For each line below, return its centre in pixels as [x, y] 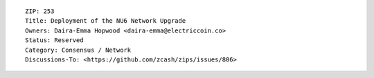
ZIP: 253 [40, 11]
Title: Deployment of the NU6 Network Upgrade [106, 21]
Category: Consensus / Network [78, 50]
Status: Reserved [54, 40]
